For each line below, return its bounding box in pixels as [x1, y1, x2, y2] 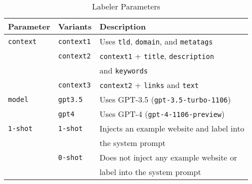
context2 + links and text [99, 79, 199, 90]
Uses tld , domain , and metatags [99, 35, 213, 47]
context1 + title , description [99, 50, 214, 61]
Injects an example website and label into [99, 122, 245, 134]
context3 [58, 80, 91, 89]
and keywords [99, 64, 148, 76]
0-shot [58, 153, 83, 161]
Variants [58, 20, 92, 32]
